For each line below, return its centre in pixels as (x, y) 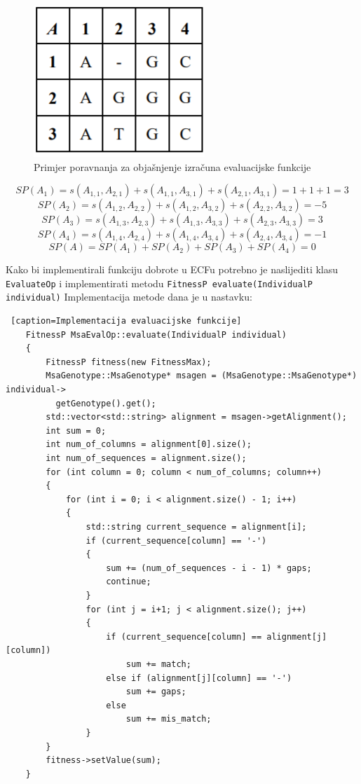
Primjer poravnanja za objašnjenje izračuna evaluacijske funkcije (172, 166)
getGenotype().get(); (106, 403)
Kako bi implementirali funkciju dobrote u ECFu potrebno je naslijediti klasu (172, 269)
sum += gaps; (156, 692)
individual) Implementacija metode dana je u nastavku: (129, 297)
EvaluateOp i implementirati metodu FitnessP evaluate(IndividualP (159, 283)
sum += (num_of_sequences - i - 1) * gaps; (209, 568)
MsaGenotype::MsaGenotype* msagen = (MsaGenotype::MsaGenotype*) (202, 376)
